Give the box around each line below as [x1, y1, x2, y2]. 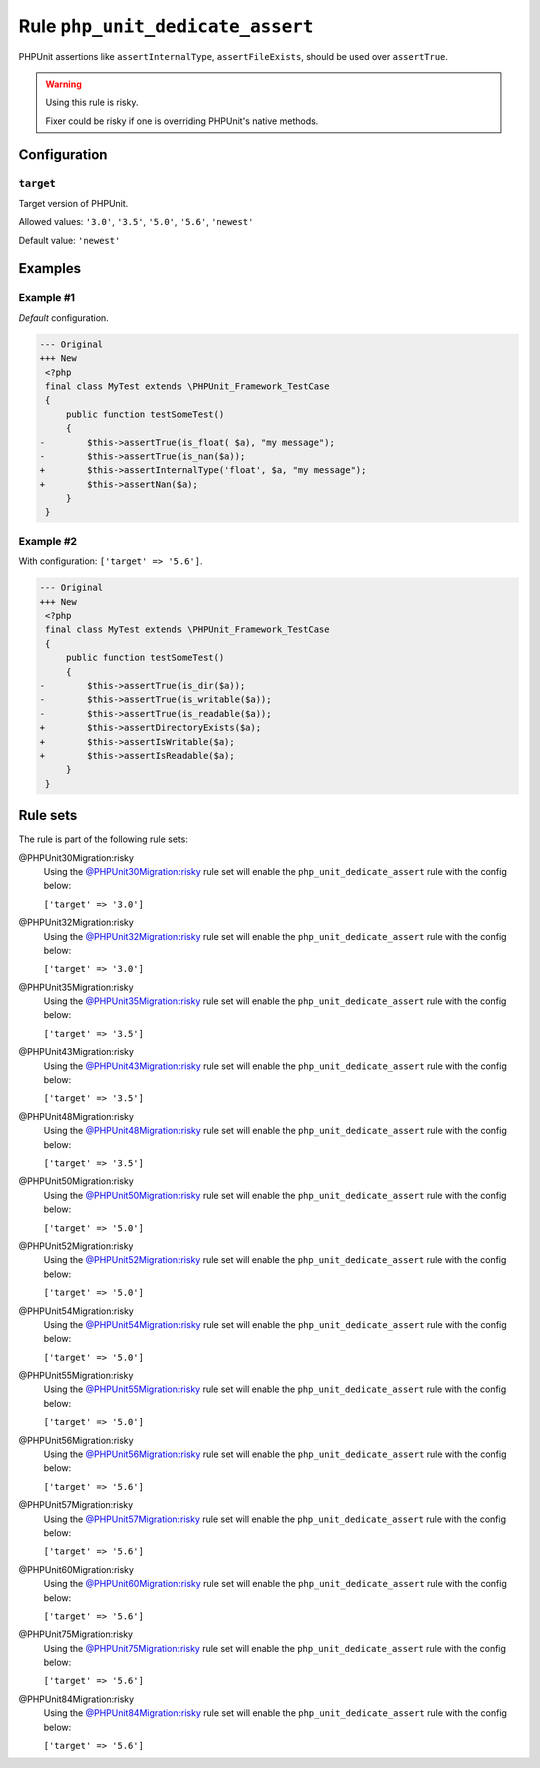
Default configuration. [18, 311, 109, 324]
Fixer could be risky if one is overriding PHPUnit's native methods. [45, 115, 319, 127]
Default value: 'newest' [18, 234, 121, 246]
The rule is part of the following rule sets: [18, 833, 189, 845]
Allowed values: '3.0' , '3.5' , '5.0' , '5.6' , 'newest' [18, 216, 254, 228]
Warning [45, 78, 82, 90]
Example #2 [18, 534, 78, 548]
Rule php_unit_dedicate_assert [18, 15, 314, 37]
